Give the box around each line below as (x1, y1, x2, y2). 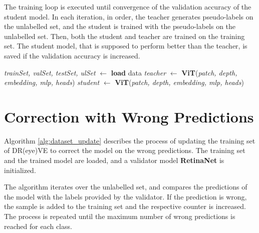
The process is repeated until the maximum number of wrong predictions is (4, 211, 235, 221)
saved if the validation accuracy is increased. (4, 50, 140, 60)
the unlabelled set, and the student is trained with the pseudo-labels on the (4, 21, 236, 31)
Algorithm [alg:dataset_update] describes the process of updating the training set (4, 135, 255, 145)
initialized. (4, 164, 36, 175)
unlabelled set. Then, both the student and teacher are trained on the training (4, 30, 245, 41)
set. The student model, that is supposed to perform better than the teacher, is (4, 40, 247, 51)
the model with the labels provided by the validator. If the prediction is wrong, (4, 191, 247, 201)
